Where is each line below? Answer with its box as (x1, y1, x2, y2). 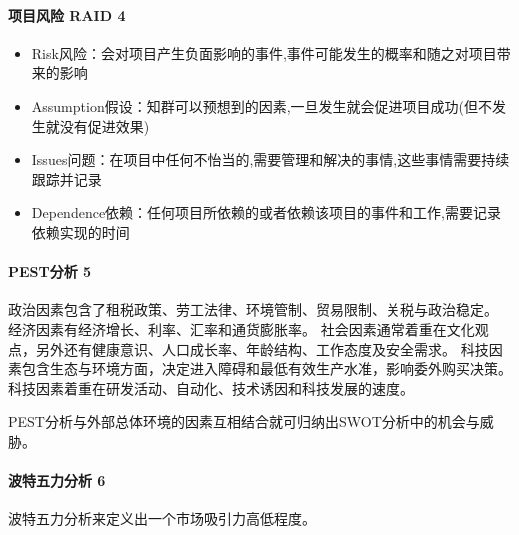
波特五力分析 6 (8, 470, 106, 491)
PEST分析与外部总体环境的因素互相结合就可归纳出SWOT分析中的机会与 (8, 411, 480, 432)
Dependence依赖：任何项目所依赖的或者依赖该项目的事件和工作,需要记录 (31, 202, 501, 223)
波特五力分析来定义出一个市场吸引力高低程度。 (8, 508, 316, 529)
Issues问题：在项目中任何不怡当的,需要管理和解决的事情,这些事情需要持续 (31, 149, 510, 170)
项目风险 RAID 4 (8, 4, 126, 25)
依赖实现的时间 (31, 221, 130, 242)
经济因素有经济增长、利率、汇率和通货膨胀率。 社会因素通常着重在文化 (8, 318, 475, 339)
